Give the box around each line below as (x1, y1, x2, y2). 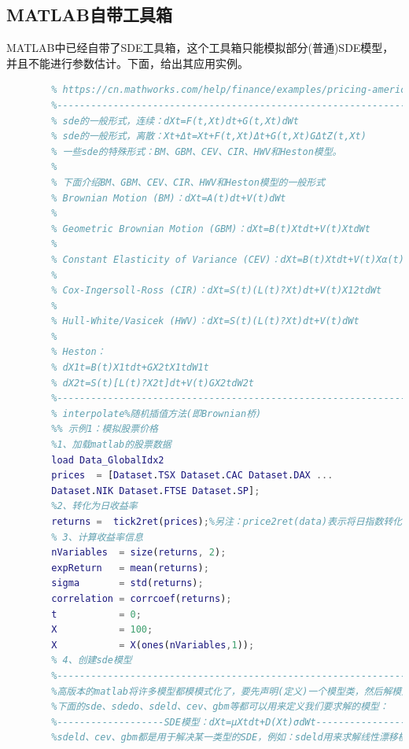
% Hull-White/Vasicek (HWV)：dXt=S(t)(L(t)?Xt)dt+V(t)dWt (51, 315, 359, 327)
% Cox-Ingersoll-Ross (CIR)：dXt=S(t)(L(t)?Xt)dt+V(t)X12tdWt (51, 285, 382, 297)
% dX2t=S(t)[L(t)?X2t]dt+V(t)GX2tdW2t (51, 377, 254, 389)
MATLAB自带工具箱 (6, 2, 172, 27)
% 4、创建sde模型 (51, 655, 132, 666)
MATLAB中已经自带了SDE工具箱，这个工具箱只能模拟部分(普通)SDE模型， (6, 39, 394, 56)
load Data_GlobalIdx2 (51, 454, 164, 466)
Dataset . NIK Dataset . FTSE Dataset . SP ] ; (51, 485, 260, 496)
